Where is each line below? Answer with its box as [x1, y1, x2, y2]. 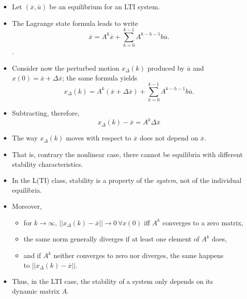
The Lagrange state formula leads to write [12, 18, 138, 28]
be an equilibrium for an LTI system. [49, 1, 160, 11]
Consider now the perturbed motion [12, 62, 119, 73]
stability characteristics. [12, 159, 83, 169]
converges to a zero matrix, [162, 217, 244, 227]
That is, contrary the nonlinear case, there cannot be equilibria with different [12, 149, 243, 159]
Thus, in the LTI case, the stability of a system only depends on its [12, 276, 213, 286]
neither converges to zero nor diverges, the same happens [53, 250, 224, 260]
